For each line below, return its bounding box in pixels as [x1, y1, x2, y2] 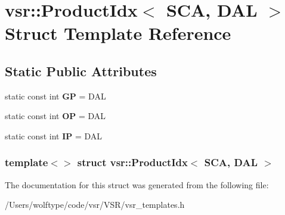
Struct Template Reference [5, 21, 231, 45]
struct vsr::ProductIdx [77, 155, 188, 170]
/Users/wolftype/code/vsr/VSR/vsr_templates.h [5, 198, 185, 211]
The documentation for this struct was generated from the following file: [5, 178, 269, 191]
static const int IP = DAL [5, 129, 103, 142]
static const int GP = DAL [5, 89, 106, 102]
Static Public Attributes [5, 61, 157, 80]
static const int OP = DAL [5, 110, 106, 122]
